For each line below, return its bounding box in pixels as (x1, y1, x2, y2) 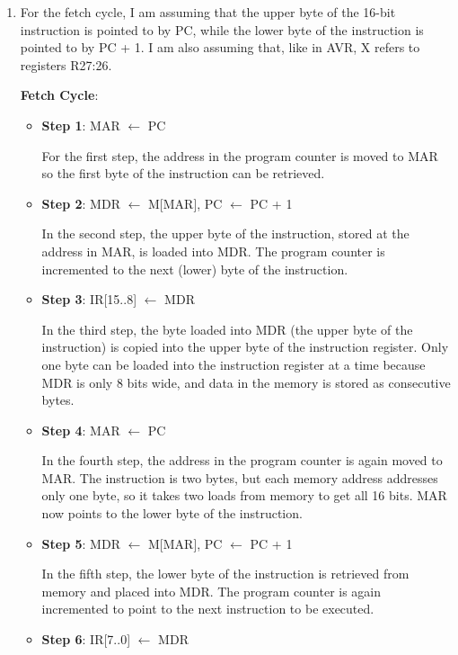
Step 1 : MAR (41, 115, 120, 134)
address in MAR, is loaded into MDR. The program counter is (41, 241, 385, 260)
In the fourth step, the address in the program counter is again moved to (41, 451, 443, 470)
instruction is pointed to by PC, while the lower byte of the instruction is (20, 20, 424, 39)
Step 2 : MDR (41, 193, 120, 212)
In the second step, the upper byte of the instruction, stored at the (41, 224, 410, 243)
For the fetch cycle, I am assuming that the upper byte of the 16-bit (20, 3, 396, 21)
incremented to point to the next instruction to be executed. (41, 599, 374, 618)
